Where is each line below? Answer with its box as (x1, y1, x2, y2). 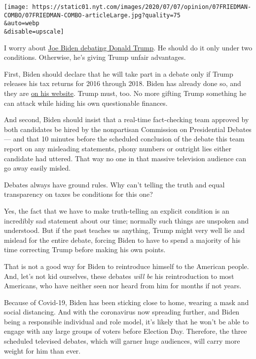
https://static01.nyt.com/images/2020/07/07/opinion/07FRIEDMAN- (32, 3, 252, 10)
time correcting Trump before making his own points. (4, 244, 166, 255)
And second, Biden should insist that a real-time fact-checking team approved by (4, 114, 249, 125)
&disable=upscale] (4, 28, 64, 35)
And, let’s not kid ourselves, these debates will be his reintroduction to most (4, 270, 234, 281)
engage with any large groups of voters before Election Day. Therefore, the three (4, 326, 247, 336)
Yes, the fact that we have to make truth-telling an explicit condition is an (4, 205, 229, 216)
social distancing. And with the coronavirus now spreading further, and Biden (4, 307, 240, 317)
